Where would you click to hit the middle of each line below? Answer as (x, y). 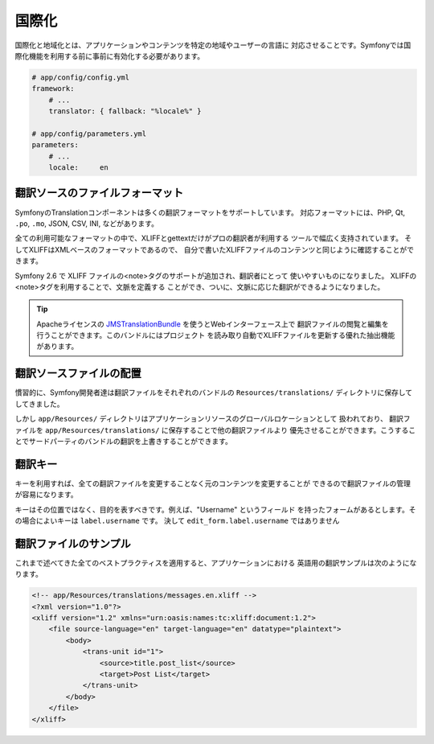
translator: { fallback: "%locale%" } (125, 111)
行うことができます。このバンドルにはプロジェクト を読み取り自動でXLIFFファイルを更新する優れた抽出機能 (216, 335)
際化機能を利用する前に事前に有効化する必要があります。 (110, 55)
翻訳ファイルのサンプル (73, 543)
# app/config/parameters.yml (89, 134)
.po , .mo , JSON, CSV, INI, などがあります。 (86, 223)
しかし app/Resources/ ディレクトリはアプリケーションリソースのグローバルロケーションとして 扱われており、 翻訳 (209, 419)
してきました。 (39, 404)
